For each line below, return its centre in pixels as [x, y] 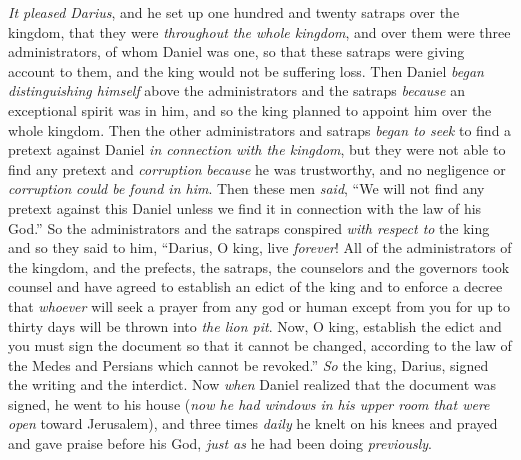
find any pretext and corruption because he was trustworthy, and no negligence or [257, 168]
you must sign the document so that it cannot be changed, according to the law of [260, 345]
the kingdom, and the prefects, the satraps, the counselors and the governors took [259, 266]
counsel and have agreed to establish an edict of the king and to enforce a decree [255, 286]
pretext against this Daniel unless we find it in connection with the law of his [245, 207]
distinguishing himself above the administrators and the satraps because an [236, 90]
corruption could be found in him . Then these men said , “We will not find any [246, 188]
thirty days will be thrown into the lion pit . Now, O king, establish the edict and [255, 325]
